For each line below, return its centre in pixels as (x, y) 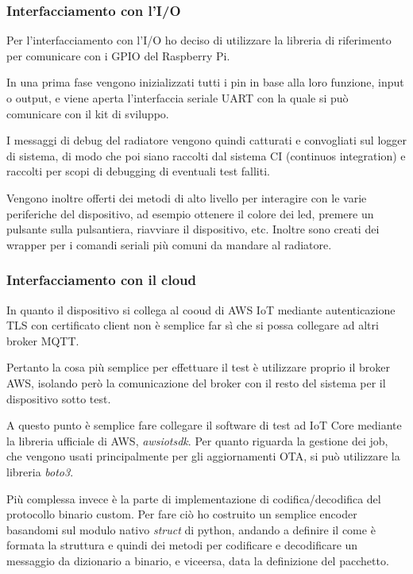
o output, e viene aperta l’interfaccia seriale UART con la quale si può (178, 98)
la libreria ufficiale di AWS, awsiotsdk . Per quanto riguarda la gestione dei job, (197, 440)
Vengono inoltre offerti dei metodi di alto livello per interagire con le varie (187, 197)
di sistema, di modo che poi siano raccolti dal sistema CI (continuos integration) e (206, 155)
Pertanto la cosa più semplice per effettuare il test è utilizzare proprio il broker (198, 367)
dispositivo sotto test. (59, 398)
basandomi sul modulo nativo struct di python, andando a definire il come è (191, 529)
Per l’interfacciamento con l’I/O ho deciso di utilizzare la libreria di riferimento (199, 40)
